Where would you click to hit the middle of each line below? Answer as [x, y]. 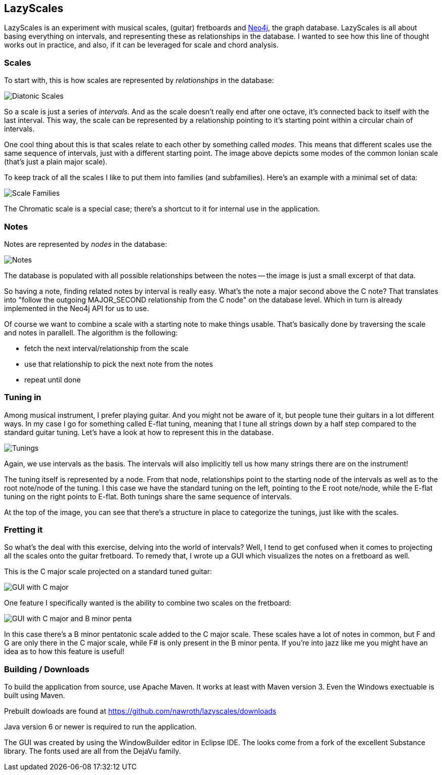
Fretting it [24, 530]
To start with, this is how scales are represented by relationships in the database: [139, 80]
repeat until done [53, 379]
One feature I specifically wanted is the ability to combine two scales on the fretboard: [148, 603]
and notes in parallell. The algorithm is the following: [91, 332]
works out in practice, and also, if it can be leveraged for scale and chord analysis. [141, 45]
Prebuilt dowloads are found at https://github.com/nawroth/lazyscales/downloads [140, 711]
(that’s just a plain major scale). [56, 162]
